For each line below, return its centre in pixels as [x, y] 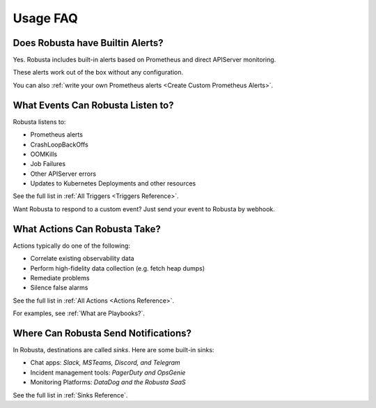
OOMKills [44, 154]
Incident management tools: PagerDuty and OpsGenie [108, 372]
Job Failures [48, 164]
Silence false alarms [59, 288]
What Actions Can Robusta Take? [87, 229]
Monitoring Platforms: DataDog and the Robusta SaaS [108, 382]
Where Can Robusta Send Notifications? [102, 333]
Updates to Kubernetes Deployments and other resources [113, 183]
